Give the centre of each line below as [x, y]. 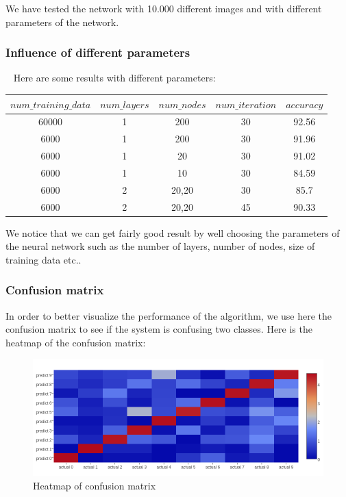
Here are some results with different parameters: [114, 78]
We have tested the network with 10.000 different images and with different [164, 8]
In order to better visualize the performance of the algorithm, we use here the [169, 315]
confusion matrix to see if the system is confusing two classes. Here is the [159, 329]
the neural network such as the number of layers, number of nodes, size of [160, 246]
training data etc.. [44, 259]
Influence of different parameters [98, 52]
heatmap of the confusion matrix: [76, 342]
